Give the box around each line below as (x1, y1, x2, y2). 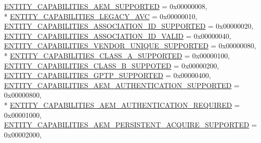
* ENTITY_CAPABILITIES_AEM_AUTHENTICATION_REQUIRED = (4, 99, 240, 110)
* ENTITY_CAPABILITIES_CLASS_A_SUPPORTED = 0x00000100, (4, 50, 230, 60)
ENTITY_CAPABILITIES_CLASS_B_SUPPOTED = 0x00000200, (4, 60, 219, 70)
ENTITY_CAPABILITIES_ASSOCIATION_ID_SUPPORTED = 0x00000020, (4, 21, 253, 31)
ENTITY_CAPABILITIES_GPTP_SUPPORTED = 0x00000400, (4, 70, 211, 81)
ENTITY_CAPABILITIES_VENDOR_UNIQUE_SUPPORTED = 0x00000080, (4, 40, 256, 51)
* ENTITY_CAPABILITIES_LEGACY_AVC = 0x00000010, (4, 11, 198, 21)
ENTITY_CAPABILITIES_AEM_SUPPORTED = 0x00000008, (4, 1, 208, 11)
